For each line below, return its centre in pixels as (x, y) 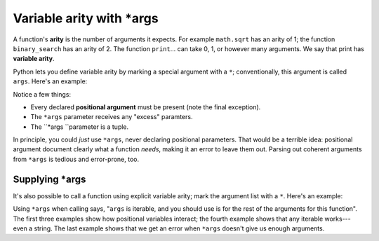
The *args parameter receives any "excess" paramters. (112, 117)
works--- (338, 219)
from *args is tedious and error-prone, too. (76, 159)
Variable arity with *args (86, 18)
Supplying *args (49, 179)
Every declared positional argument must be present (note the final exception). (146, 107)
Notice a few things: (42, 94)
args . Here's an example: (50, 81)
